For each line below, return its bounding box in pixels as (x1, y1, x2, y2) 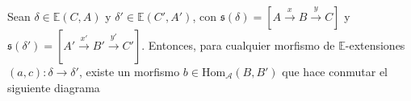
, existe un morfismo (78, 63, 180, 79)
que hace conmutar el (282, 63, 388, 79)
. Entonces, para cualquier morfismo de (141, 37, 335, 53)
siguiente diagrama (7, 79, 100, 95)
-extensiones (345, 37, 405, 53)
